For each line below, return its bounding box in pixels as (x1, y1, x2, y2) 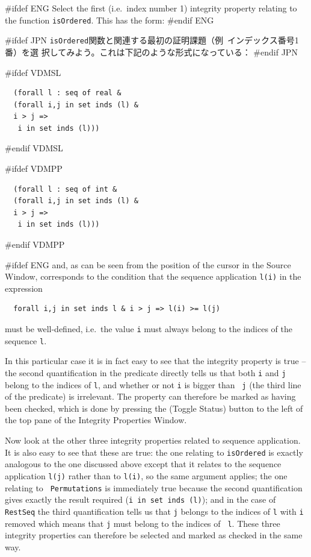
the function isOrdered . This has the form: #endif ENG (5, 13, 214, 26)
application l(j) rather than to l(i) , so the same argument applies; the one (5, 469, 288, 482)
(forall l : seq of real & (13, 89, 122, 98)
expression (5, 282, 43, 294)
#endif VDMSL (5, 142, 63, 154)
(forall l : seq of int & (13, 184, 117, 194)
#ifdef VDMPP (5, 162, 63, 175)
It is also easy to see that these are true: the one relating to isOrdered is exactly (5, 445, 303, 458)
